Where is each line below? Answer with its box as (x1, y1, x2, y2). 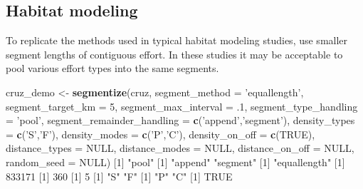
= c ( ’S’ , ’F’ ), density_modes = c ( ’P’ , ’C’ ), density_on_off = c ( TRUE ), (6, 126, 315, 141)
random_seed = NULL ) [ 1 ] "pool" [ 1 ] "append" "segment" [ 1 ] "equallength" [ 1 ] (6, 154, 345, 169)
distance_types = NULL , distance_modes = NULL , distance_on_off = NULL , (6, 141, 354, 155)
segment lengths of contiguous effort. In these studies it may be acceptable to (6, 46, 343, 61)
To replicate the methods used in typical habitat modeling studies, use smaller (6, 33, 348, 48)
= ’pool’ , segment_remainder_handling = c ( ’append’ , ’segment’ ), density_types (6, 113, 355, 128)
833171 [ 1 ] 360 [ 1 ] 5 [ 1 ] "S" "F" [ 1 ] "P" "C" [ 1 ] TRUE (6, 168, 233, 183)
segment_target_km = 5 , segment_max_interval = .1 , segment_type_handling (6, 98, 358, 113)
